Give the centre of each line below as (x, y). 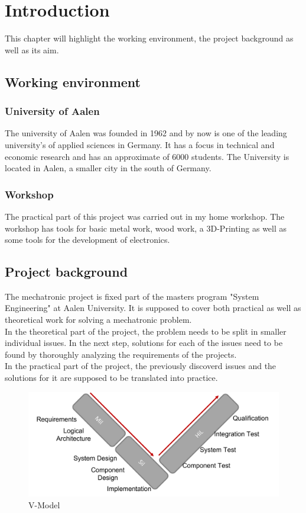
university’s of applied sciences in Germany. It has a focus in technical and (140, 144)
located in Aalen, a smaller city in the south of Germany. (108, 168)
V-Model (44, 504)
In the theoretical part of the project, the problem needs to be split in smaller (146, 331)
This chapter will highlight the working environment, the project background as (149, 38)
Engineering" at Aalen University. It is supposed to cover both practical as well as (153, 308)
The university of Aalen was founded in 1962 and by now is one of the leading (146, 133)
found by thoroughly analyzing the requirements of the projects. (121, 354)
